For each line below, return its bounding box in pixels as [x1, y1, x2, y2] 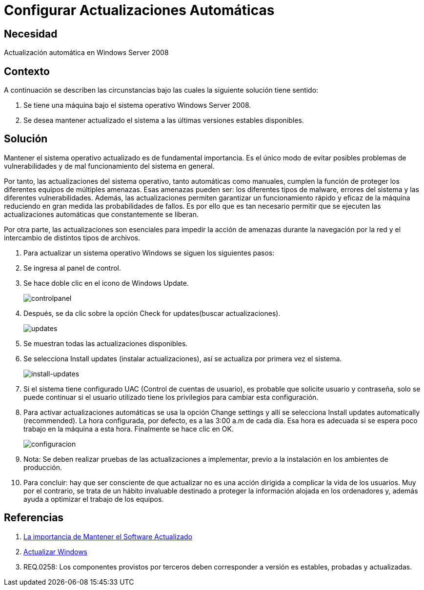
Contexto [4, 65, 50, 78]
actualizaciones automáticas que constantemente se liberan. [4, 210, 199, 218]
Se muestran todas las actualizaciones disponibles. [23, 339, 188, 348]
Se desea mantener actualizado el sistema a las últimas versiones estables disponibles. [23, 116, 304, 125]
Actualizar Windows [23, 547, 87, 556]
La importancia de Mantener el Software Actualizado [23, 532, 193, 541]
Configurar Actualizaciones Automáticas [4, 2, 275, 19]
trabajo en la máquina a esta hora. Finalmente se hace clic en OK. [23, 424, 234, 433]
